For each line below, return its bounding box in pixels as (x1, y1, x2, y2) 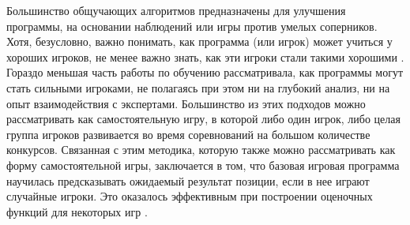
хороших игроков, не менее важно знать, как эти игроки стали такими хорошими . (6, 48, 404, 65)
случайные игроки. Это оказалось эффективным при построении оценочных (6, 188, 373, 204)
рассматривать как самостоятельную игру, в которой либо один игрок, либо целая (6, 111, 401, 127)
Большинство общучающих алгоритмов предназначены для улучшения (6, 2, 346, 18)
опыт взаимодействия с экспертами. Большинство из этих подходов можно (6, 95, 366, 111)
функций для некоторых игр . (6, 203, 148, 219)
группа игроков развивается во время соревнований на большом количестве (6, 126, 371, 142)
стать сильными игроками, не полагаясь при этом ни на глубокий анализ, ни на (6, 79, 390, 96)
